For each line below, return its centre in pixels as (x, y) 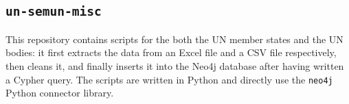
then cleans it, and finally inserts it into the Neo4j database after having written (175, 65)
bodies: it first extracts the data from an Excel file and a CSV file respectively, (171, 52)
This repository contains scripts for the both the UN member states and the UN (174, 39)
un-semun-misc (54, 12)
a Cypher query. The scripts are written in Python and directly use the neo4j (169, 79)
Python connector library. (60, 93)
